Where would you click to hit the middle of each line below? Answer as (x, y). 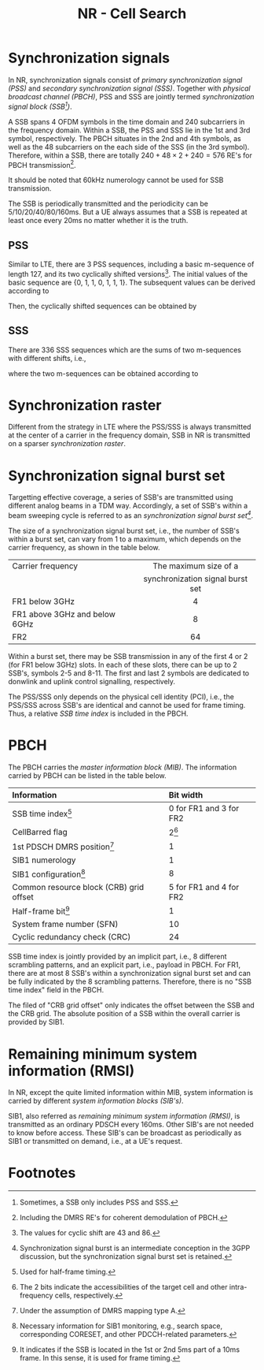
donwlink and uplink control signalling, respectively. (92, 682)
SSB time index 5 (42, 813)
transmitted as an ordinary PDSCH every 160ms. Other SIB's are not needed (131, 1125)
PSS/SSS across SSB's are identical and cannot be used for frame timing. (127, 705)
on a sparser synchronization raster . (67, 444)
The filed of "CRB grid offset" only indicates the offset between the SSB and (132, 1005)
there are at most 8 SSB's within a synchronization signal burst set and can (130, 974)
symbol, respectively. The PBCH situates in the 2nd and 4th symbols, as (125, 138)
